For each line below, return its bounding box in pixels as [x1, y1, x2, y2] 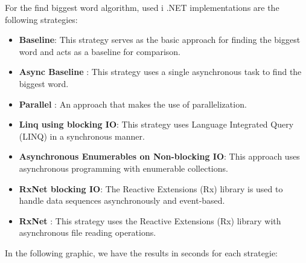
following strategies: [5, 13, 78, 25]
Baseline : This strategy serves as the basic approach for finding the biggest [19, 33, 301, 46]
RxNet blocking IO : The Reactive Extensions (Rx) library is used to [19, 182, 283, 195]
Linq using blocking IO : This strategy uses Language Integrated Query [19, 118, 294, 131]
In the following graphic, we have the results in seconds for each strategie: [5, 246, 278, 259]
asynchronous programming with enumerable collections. [19, 161, 228, 174]
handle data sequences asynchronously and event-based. [19, 194, 225, 207]
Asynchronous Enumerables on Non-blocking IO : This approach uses [19, 150, 300, 163]
